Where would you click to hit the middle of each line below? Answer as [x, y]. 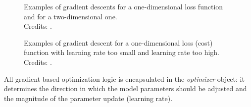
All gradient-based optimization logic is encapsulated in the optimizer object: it [124, 79]
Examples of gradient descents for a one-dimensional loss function [124, 6]
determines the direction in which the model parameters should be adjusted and [125, 88]
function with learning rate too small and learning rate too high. [122, 52]
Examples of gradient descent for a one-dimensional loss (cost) [118, 42]
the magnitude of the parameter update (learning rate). [88, 98]
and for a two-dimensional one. [71, 16]
